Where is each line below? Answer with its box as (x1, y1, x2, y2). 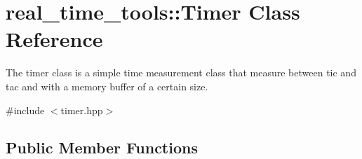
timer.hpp (60, 102, 103, 117)
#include (6, 102, 45, 117)
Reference (6, 25, 103, 53)
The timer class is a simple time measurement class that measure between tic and (6, 65, 356, 80)
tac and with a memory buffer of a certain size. (6, 78, 208, 93)
